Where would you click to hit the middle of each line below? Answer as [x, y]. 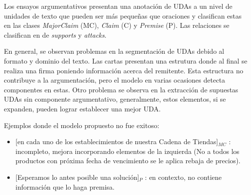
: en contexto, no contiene [183, 177]
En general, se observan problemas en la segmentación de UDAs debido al [114, 51]
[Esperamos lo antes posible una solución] [77, 177]
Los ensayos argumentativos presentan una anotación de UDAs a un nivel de [118, 6]
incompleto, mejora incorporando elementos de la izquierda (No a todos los [127, 151]
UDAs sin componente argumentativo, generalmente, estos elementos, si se [115, 99]
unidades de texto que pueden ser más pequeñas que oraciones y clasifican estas [123, 15]
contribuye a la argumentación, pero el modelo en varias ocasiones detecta [115, 80]
